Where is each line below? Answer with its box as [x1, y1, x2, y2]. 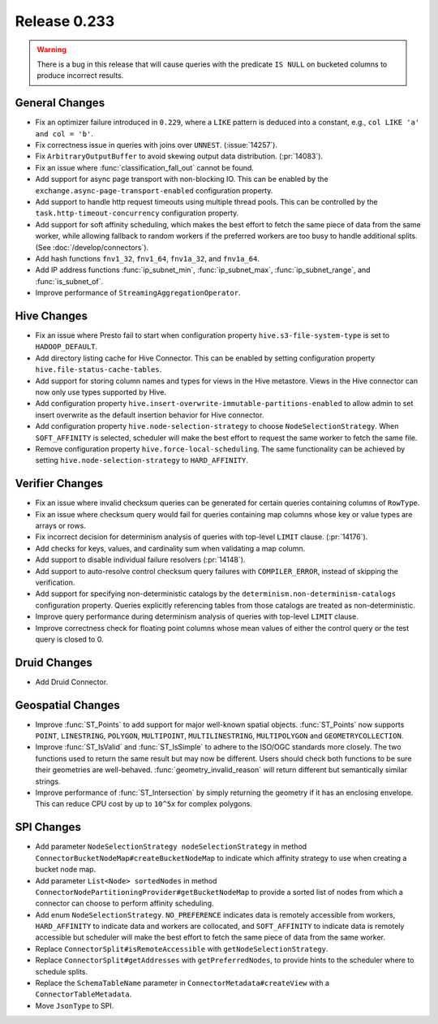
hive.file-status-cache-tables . [35, 365, 162, 374]
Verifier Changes [15, 477, 103, 490]
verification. [35, 577, 75, 587]
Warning [36, 45, 67, 54]
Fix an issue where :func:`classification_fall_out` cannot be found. [35, 162, 255, 172]
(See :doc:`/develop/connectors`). [35, 242, 149, 252]
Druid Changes [15, 655, 93, 669]
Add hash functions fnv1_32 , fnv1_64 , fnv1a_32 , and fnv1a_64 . [35, 253, 260, 263]
